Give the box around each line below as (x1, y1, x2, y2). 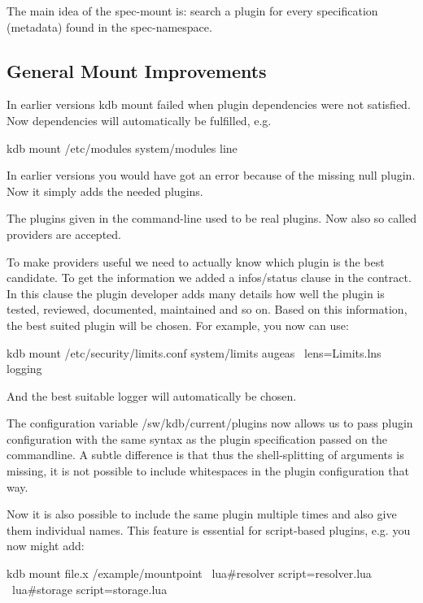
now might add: (7, 537, 85, 554)
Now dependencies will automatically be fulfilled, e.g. (7, 111, 272, 128)
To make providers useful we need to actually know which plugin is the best (7, 253, 385, 270)
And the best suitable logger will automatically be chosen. (7, 387, 297, 404)
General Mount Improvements (7, 58, 267, 83)
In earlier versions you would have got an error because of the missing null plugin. (7, 167, 416, 184)
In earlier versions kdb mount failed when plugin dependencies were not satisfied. (7, 96, 411, 113)
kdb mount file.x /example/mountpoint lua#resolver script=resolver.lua (7, 565, 372, 582)
